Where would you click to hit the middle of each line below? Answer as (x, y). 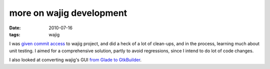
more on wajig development (68, 13)
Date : (15, 28)
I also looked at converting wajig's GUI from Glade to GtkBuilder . (75, 60)
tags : (15, 34)
